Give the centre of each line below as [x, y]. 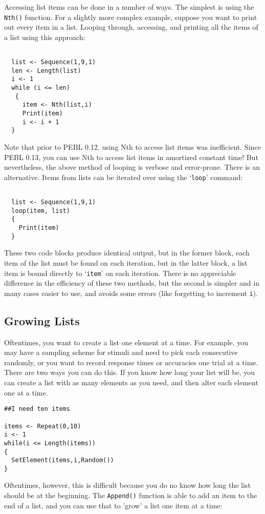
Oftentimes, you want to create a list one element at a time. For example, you [126, 342]
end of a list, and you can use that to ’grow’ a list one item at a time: [113, 505]
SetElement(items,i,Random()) [63, 460]
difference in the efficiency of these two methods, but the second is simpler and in [132, 283]
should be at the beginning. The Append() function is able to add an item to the [131, 495]
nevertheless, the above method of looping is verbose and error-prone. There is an [132, 167]
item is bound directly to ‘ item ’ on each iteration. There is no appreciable [120, 273]
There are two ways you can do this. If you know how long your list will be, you [129, 372]
